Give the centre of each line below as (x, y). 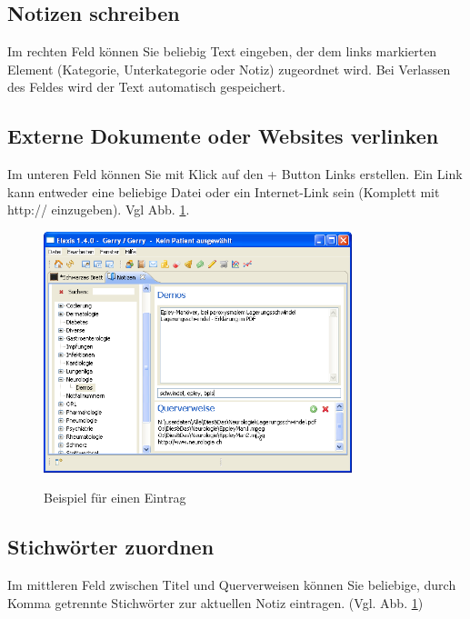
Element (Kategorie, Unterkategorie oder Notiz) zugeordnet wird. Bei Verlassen (229, 69)
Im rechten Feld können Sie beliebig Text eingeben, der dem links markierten (222, 51)
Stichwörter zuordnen (111, 547)
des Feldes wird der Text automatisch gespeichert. (146, 87)
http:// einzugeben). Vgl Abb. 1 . (99, 210)
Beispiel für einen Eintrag (115, 498)
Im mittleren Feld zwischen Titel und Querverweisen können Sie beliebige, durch (232, 585)
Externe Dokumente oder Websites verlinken (223, 136)
